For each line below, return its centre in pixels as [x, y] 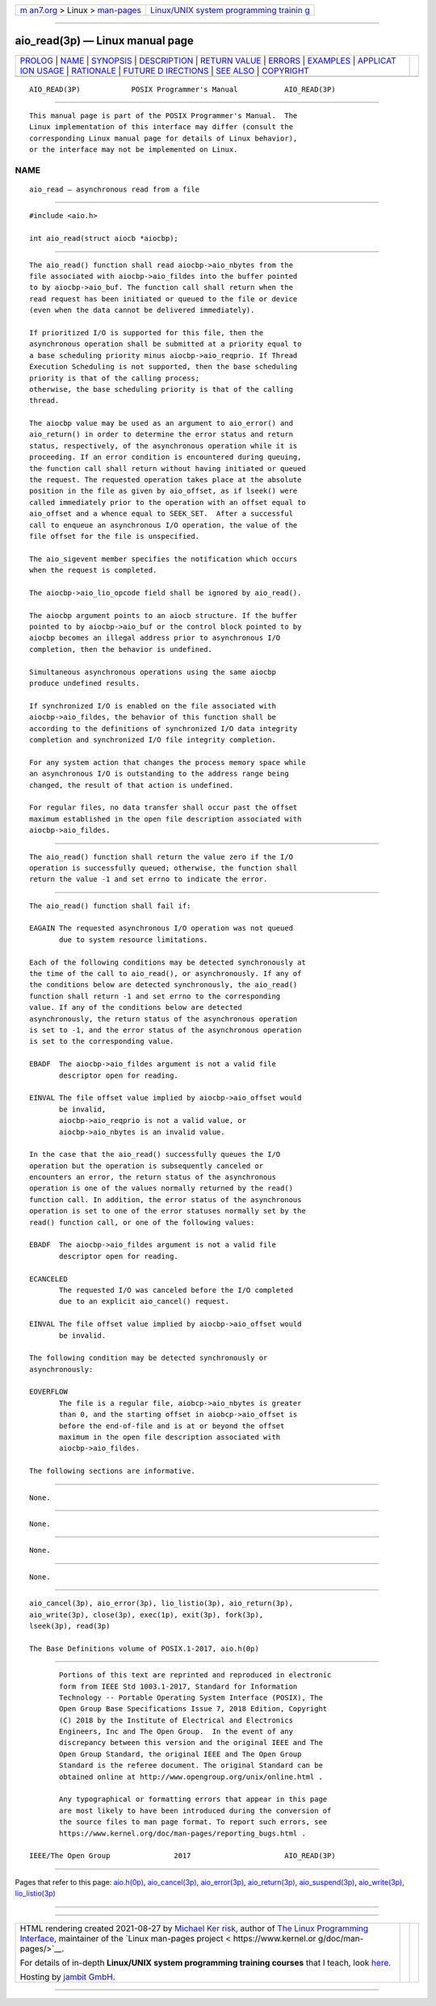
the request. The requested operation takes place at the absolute [166, 480]
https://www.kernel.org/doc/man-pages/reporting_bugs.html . [182, 1833]
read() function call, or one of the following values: [142, 1222]
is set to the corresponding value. [102, 1041]
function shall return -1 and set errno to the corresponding [155, 996]
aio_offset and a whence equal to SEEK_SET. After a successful [161, 514]
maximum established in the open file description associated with [166, 819]
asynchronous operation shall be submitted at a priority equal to [166, 344]
